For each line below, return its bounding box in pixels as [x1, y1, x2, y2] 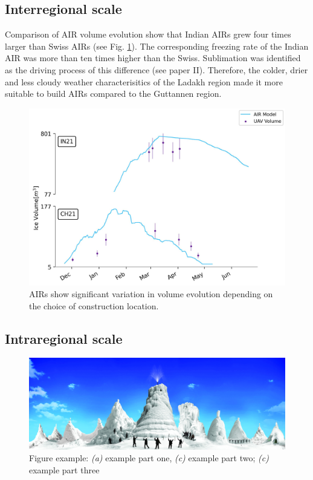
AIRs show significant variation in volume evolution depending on [29, 288, 273, 300]
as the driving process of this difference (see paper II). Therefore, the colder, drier [5, 63, 308, 76]
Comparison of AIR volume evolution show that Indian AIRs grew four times [5, 28, 291, 41]
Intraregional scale [5, 329, 123, 347]
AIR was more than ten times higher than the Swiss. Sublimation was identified [5, 51, 301, 64]
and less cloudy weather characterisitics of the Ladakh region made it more [5, 75, 283, 88]
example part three [29, 463, 100, 476]
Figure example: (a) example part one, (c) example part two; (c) [29, 452, 269, 464]
